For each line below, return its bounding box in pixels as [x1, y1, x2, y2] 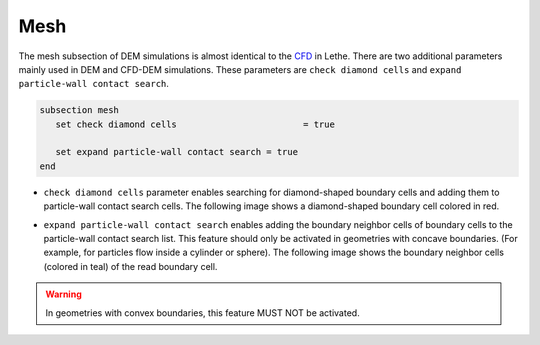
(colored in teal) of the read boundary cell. [43, 260, 218, 272]
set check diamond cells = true [55, 118, 335, 130]
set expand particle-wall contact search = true [55, 146, 299, 158]
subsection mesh [39, 105, 120, 116]
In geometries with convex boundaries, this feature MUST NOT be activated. [45, 306, 360, 319]
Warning [45, 288, 82, 300]
